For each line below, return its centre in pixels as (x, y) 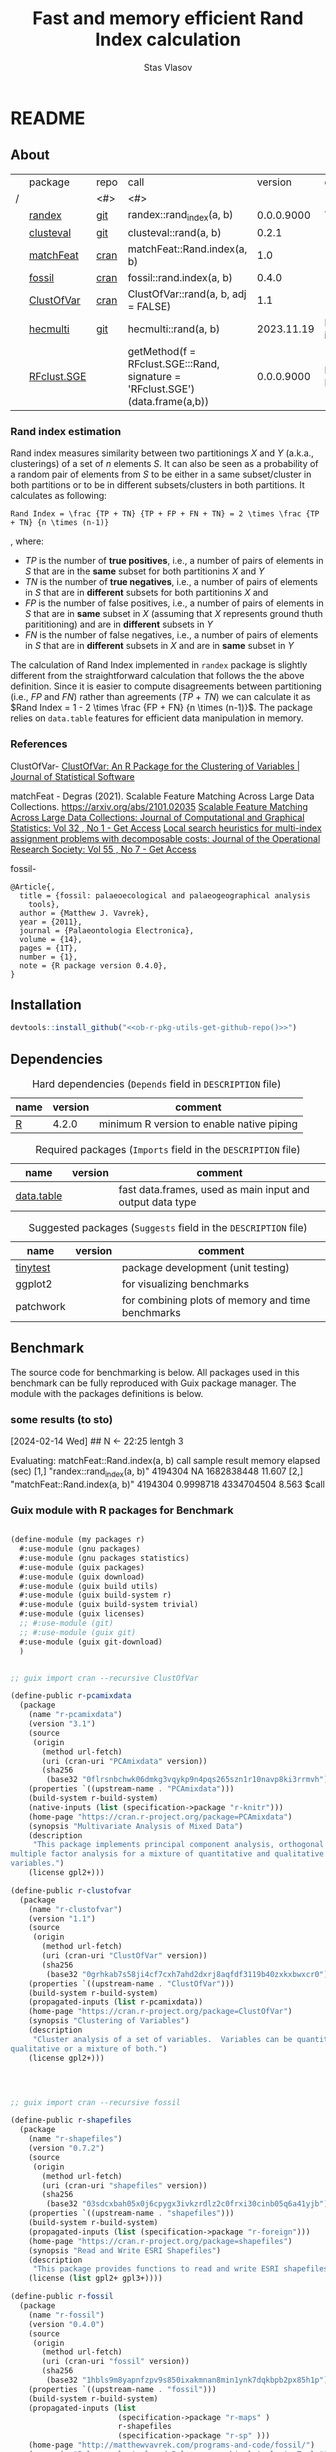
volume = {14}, (51, 939)
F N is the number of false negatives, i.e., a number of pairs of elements (171, 635)
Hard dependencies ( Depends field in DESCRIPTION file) (156, 1084)
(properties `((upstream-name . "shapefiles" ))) (131, 2213)
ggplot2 (34, 1284)
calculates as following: (58, 496)
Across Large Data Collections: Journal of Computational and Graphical (157, 817)
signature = (154, 376)
